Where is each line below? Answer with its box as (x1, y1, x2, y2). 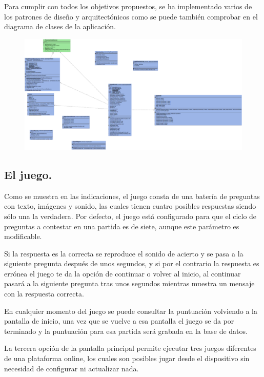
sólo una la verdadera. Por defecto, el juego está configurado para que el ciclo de (4, 210, 257, 221)
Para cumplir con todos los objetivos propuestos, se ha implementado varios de (4, 1, 252, 11)
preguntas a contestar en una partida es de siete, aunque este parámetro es (4, 221, 239, 231)
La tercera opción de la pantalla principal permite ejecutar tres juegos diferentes (4, 343, 256, 353)
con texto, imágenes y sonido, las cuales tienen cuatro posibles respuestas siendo (4, 201, 256, 211)
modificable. (4, 231, 42, 242)
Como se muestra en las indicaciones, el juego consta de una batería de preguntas (4, 190, 260, 201)
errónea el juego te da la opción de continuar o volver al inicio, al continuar (4, 268, 241, 279)
